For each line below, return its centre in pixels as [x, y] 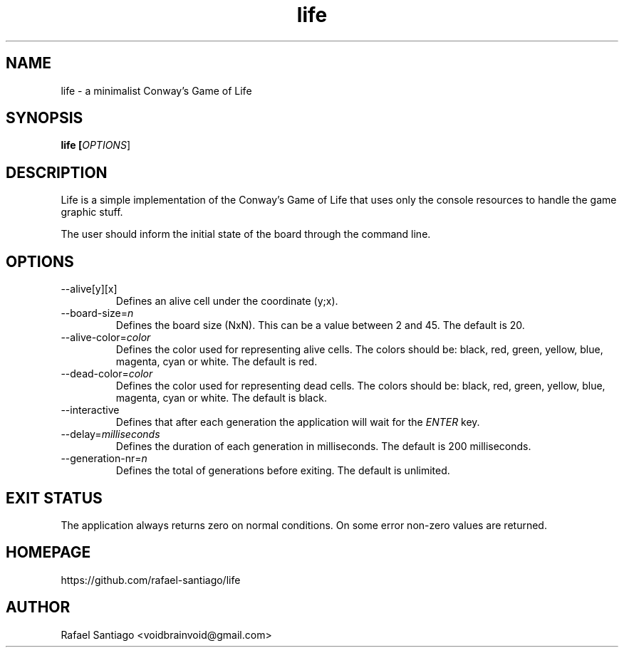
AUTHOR [38, 607]
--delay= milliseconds [110, 434]
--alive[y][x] [89, 289]
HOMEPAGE [48, 553]
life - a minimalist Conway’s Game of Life [156, 90]
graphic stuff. [92, 212]
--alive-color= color [106, 338]
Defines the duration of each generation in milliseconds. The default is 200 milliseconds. [323, 446]
